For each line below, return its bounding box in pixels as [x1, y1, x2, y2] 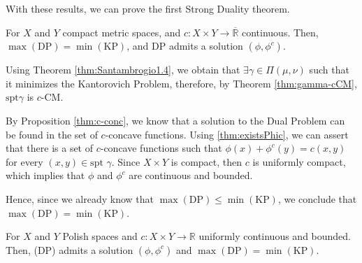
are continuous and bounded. [129, 168, 253, 183]
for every [6, 154, 43, 169]
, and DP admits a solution [126, 38, 243, 53]
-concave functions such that [100, 141, 222, 155]
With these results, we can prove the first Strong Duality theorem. [6, 1, 290, 15]
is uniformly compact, [252, 154, 346, 169]
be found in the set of [6, 127, 98, 141]
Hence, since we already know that [6, 191, 154, 206]
